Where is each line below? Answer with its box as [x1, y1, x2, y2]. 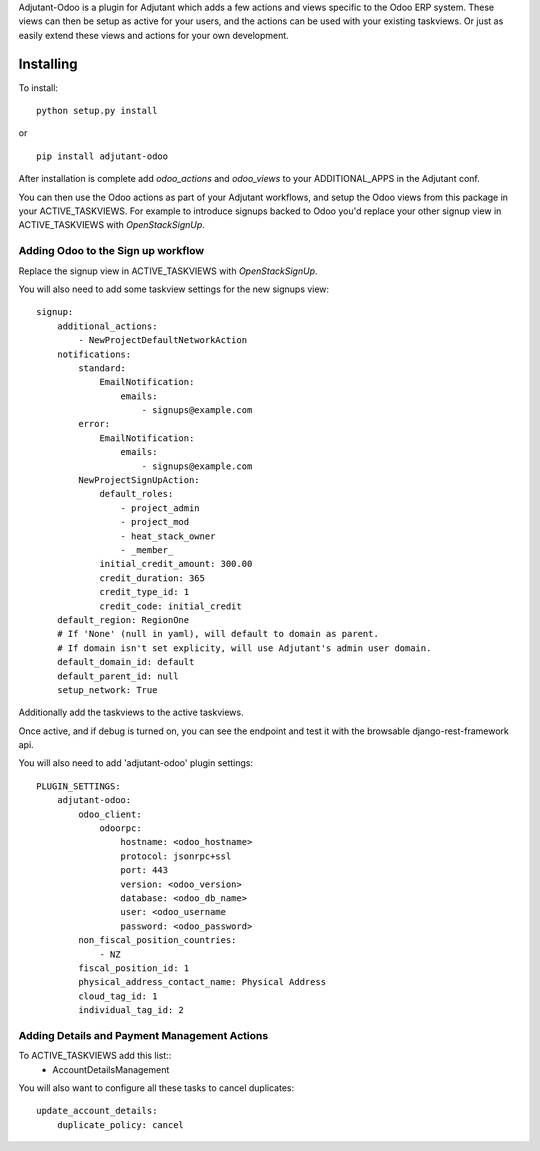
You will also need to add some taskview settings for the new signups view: [18, 283, 330, 295]
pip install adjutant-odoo [36, 150, 169, 162]
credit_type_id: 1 [99, 586, 190, 598]
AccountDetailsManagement [52, 1063, 170, 1075]
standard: [78, 362, 127, 374]
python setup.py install [36, 105, 158, 117]
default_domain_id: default [56, 656, 195, 668]
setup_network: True [56, 684, 158, 695]
